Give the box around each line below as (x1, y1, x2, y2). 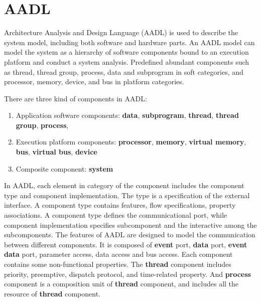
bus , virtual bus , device (16, 146, 97, 157)
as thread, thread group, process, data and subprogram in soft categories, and (4, 66, 243, 77)
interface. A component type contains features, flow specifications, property (4, 200, 236, 210)
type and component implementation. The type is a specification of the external (4, 190, 250, 200)
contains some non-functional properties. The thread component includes (4, 259, 231, 269)
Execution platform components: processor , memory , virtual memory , (16, 136, 246, 147)
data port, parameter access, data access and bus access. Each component (4, 249, 233, 259)
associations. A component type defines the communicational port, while (4, 210, 227, 220)
